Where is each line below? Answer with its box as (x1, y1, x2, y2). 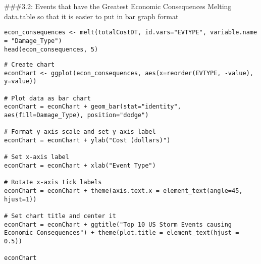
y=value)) (4, 78, 37, 85)
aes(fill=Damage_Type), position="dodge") (4, 112, 149, 119)
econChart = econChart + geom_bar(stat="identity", (4, 103, 181, 111)
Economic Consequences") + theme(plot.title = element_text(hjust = (4, 229, 239, 237)
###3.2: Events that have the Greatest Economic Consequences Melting (4, 1, 232, 11)
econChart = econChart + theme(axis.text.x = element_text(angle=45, (4, 187, 243, 194)
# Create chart (4, 61, 55, 69)
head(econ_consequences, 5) (4, 45, 98, 53)
